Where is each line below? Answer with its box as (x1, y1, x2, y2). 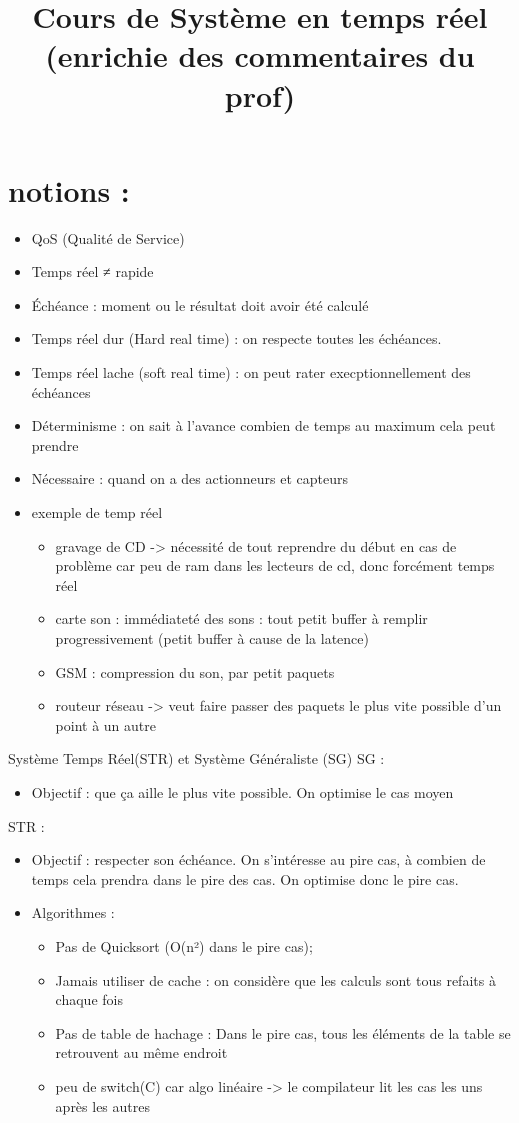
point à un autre (55, 714, 156, 735)
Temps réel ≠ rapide (31, 261, 154, 282)
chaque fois (55, 989, 123, 1010)
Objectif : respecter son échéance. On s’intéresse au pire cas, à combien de (31, 849, 486, 870)
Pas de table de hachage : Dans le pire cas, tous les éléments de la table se (55, 1022, 511, 1043)
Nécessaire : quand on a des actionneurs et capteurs (31, 468, 349, 489)
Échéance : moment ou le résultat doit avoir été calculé (31, 294, 369, 315)
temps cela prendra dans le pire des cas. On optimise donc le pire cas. (31, 868, 459, 889)
